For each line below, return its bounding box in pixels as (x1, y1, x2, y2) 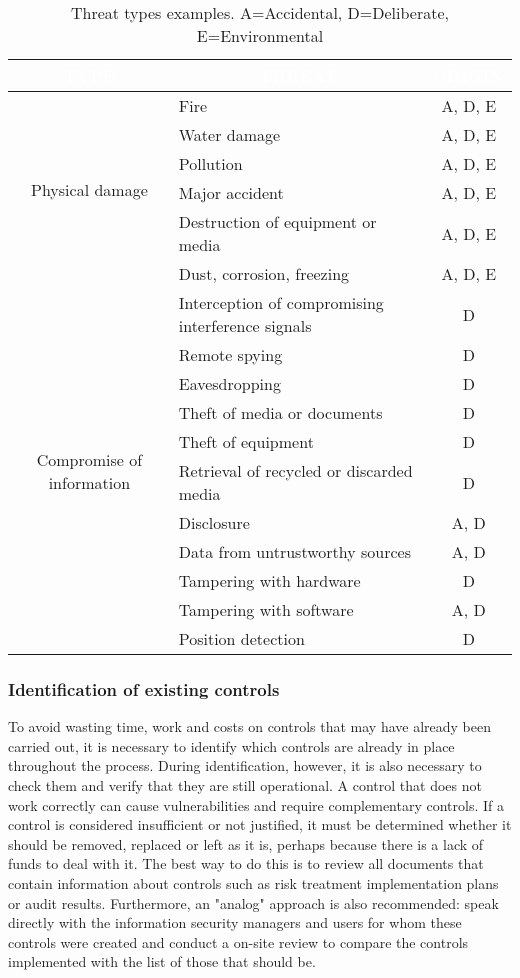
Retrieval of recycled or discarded (178, 459, 413, 482)
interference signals (178, 314, 312, 337)
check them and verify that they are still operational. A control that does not (8, 775, 482, 795)
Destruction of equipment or (178, 210, 377, 233)
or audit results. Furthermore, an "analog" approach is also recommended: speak (8, 892, 499, 913)
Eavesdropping (178, 372, 281, 395)
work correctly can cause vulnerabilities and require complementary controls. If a (8, 794, 504, 815)
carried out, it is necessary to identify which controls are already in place (8, 735, 455, 756)
